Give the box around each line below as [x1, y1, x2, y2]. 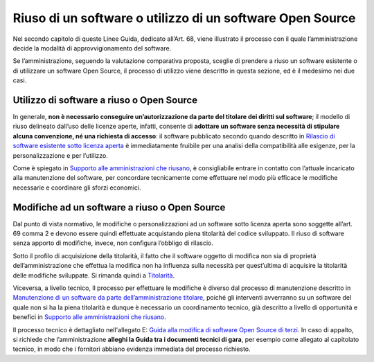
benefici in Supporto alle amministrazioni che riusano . [12, 313, 166, 321]
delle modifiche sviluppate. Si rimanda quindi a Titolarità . [12, 271, 175, 280]
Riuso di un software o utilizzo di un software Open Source [12, 10, 356, 26]
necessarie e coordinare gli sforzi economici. [12, 183, 141, 192]
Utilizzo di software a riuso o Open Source [12, 94, 197, 106]
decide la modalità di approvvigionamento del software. [12, 44, 172, 52]
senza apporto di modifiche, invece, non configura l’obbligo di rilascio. [12, 239, 214, 247]
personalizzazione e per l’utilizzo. [12, 151, 109, 159]
